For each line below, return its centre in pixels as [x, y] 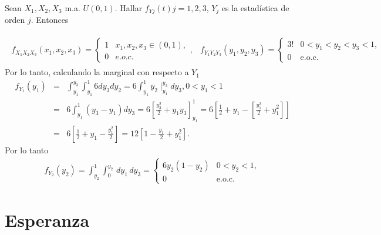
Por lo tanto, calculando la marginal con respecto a [97, 72]
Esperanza [47, 219]
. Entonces [50, 20]
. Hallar [129, 8]
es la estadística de [255, 8]
